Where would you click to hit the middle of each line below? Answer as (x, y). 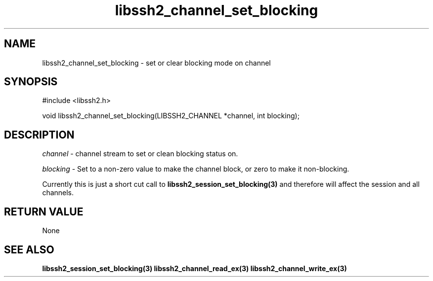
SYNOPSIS (31, 82)
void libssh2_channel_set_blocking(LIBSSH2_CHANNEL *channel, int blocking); (171, 116)
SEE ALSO (29, 249)
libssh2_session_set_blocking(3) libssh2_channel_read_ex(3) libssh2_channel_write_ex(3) (195, 268)
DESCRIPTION (39, 135)
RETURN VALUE (44, 211)
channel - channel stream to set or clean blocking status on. (140, 154)
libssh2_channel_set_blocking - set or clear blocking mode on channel (156, 63)
